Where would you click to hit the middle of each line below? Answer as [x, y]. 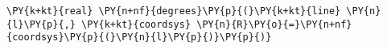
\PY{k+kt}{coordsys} [136, 24]
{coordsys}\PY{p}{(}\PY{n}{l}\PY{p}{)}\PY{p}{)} [139, 38]
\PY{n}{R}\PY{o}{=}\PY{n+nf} [274, 24]
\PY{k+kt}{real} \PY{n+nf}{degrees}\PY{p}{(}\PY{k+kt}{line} [174, 11]
